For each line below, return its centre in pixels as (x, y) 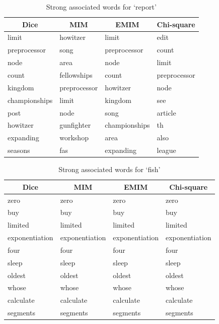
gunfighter (75, 125)
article (166, 112)
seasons (19, 150)
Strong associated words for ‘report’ (101, 7)
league (166, 150)
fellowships (76, 74)
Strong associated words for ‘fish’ (109, 169)
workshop (74, 138)
